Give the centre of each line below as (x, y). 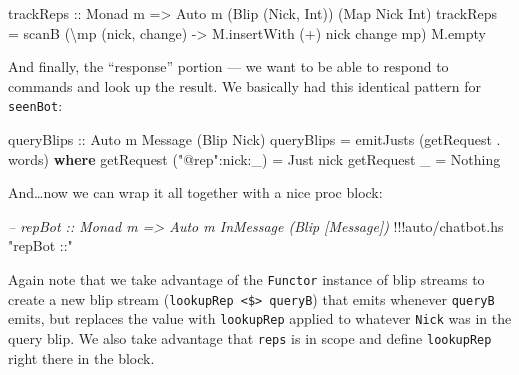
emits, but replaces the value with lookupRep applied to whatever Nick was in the (260, 318)
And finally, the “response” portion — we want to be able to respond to (228, 66)
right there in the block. (81, 357)
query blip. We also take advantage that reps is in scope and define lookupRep (250, 337)
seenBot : (35, 105)
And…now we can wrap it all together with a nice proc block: (195, 192)
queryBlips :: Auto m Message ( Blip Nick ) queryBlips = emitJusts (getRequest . (254, 139)
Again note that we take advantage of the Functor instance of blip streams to (246, 279)
